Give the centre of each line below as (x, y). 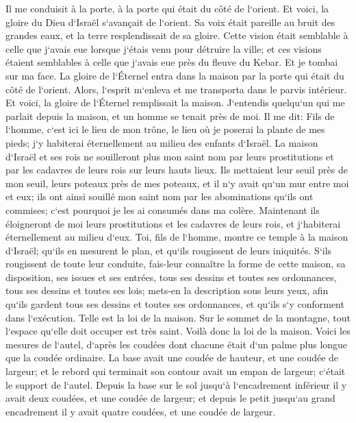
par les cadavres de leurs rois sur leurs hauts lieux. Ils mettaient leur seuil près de (177, 170)
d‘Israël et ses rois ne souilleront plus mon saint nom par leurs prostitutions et (170, 156)
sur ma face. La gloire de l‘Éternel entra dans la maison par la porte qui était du (175, 75)
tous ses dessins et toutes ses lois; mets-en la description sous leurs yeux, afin (167, 290)
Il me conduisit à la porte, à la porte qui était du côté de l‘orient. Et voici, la (167, 8)
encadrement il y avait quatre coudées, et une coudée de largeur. (141, 411)
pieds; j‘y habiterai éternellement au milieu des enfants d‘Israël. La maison (162, 142)
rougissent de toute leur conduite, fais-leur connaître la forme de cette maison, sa (176, 264)
